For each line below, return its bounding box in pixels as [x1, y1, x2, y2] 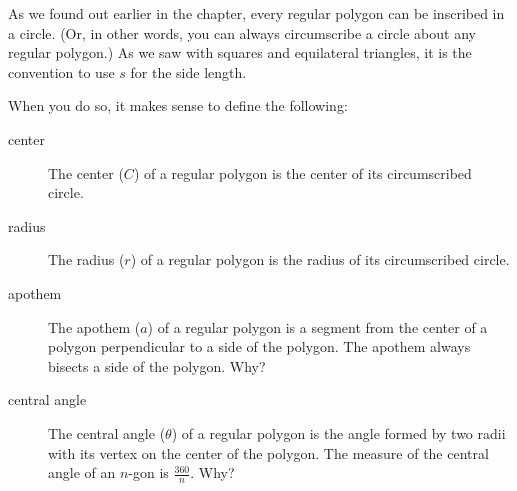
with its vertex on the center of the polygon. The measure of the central [48, 442, 489, 463]
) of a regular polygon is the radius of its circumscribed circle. [130, 249, 510, 270]
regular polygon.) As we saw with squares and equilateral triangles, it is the [8, 42, 472, 63]
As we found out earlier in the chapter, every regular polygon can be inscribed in [8, 3, 505, 23]
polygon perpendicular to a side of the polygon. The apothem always [48, 336, 471, 357]
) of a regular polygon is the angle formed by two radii [171, 422, 506, 443]
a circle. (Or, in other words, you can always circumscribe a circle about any [8, 22, 476, 43]
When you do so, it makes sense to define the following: [8, 95, 348, 116]
